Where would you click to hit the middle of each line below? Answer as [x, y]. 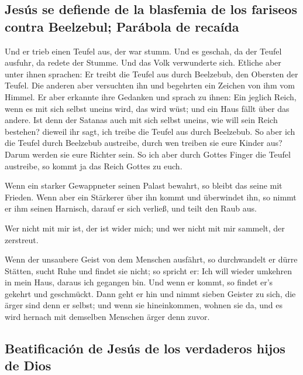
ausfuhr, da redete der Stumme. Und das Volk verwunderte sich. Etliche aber [143, 62]
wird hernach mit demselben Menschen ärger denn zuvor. [107, 317]
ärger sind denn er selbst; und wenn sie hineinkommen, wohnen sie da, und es [144, 305]
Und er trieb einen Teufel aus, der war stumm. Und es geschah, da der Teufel [143, 51]
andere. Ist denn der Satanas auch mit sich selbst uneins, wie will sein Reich [141, 120]
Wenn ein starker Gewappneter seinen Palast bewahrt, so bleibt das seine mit [144, 185]
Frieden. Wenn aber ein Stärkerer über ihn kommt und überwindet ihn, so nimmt [151, 197]
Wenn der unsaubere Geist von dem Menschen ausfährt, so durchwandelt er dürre [151, 259]
